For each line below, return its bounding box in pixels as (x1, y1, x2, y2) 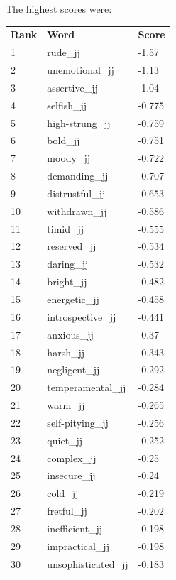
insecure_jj (47, 468, 96, 483)
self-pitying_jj (47, 415, 109, 429)
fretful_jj (47, 503, 87, 518)
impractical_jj (47, 538, 109, 553)
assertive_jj (47, 80, 98, 94)
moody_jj (47, 151, 91, 165)
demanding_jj (47, 168, 109, 183)
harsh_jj (47, 344, 84, 359)
